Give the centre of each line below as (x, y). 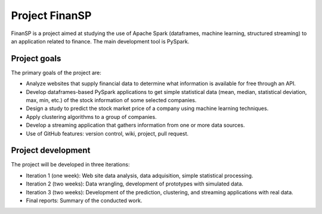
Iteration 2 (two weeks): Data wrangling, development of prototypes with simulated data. (135, 184)
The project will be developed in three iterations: (70, 165)
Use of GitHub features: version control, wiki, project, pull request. (107, 133)
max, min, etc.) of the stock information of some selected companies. (111, 100)
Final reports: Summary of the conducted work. (84, 201)
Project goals (36, 59)
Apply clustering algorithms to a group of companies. (92, 117)
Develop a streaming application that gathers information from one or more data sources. (135, 125)
